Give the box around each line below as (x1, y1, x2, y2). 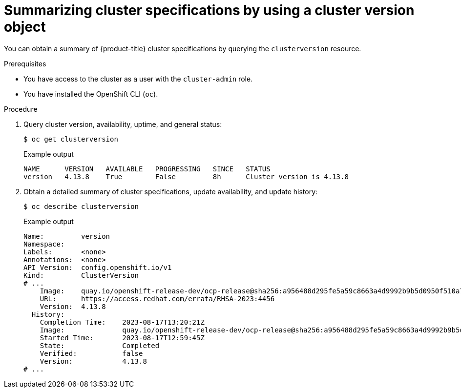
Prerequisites (4, 59, 46, 68)
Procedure (4, 104, 38, 113)
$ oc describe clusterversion (23, 202, 139, 210)
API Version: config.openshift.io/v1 (23, 263, 172, 271)
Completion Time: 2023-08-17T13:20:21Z (40, 318, 205, 326)
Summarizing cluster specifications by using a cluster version (4, 2, 415, 19)
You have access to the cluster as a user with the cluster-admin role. (23, 74, 253, 83)
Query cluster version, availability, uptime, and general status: (23, 120, 222, 128)
